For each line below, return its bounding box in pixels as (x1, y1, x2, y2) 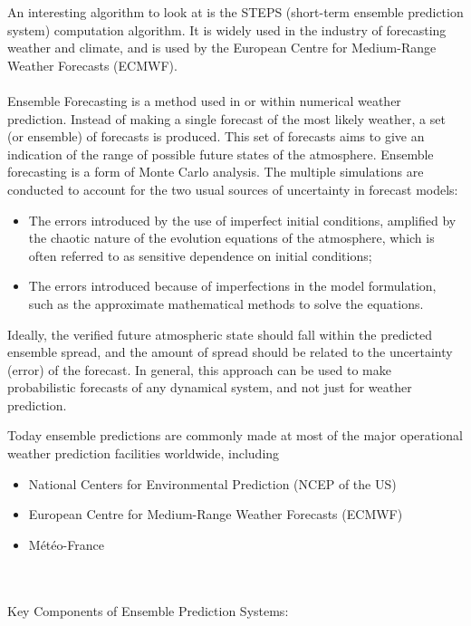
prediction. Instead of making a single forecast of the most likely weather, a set (7, 109, 446, 128)
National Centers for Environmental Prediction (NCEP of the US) (28, 474, 397, 493)
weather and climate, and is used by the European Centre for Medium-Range (7, 38, 437, 57)
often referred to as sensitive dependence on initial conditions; (28, 246, 372, 265)
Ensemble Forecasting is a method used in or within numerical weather (7, 91, 401, 110)
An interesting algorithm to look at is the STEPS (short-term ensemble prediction (7, 3, 464, 21)
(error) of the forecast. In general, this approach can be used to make (7, 360, 391, 379)
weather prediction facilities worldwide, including (7, 444, 280, 463)
